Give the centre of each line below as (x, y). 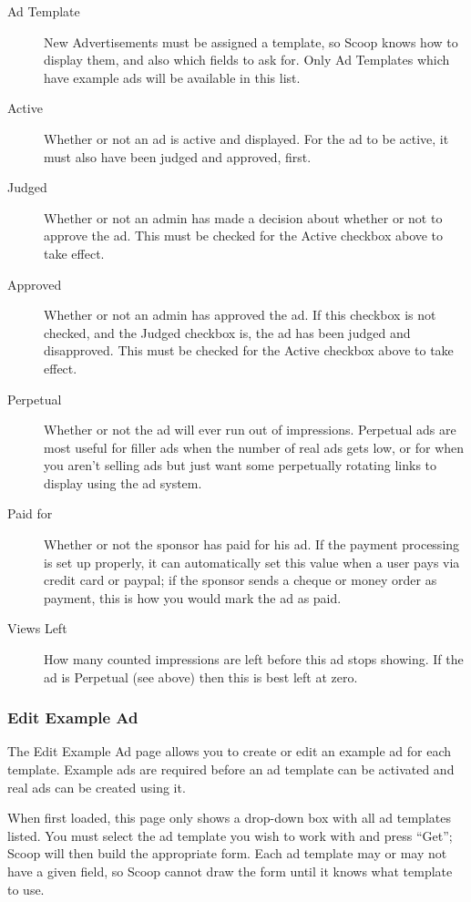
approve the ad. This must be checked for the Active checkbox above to (244, 236)
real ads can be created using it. (97, 787)
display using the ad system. (123, 482)
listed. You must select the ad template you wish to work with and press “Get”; (230, 835)
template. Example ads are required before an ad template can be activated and (231, 769)
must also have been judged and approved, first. (178, 156)
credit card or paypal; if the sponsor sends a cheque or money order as (241, 580)
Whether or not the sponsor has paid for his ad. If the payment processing (252, 544)
